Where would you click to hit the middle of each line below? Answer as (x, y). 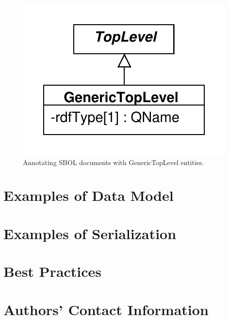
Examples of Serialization (90, 233)
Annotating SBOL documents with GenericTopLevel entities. (114, 162)
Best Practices (53, 271)
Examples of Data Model (89, 195)
